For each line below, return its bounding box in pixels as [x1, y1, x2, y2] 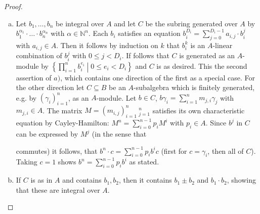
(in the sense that [92, 129, 147, 139]
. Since [205, 117, 227, 128]
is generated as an [179, 50, 235, 61]
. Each [89, 28, 108, 38]
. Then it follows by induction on [56, 39, 158, 50]
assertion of [16, 72, 52, 82]
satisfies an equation [118, 28, 181, 38]
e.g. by [16, 92, 37, 103]
